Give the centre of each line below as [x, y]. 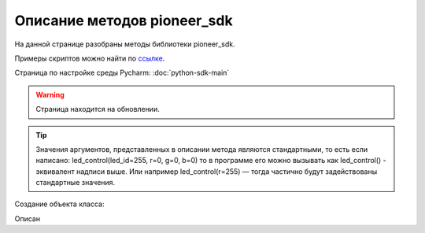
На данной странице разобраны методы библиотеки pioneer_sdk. [125, 44]
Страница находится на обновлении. [98, 109]
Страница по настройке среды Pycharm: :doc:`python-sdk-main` [122, 73]
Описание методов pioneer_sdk [124, 20]
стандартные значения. [76, 183]
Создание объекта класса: [59, 204]
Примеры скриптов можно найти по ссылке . [90, 58]
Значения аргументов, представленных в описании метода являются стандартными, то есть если [202, 149]
